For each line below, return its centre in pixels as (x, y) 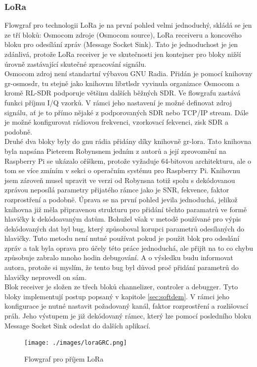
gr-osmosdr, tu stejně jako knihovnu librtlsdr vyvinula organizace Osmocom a (122, 83)
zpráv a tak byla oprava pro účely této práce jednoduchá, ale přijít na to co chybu (129, 248)
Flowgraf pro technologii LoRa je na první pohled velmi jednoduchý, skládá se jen (128, 25)
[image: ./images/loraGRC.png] (76, 343)
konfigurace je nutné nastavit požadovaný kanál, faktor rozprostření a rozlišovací (126, 306)
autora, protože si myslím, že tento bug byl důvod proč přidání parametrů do (122, 267)
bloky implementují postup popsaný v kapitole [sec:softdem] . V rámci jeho (117, 296)
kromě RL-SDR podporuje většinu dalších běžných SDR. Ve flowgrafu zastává (123, 93)
